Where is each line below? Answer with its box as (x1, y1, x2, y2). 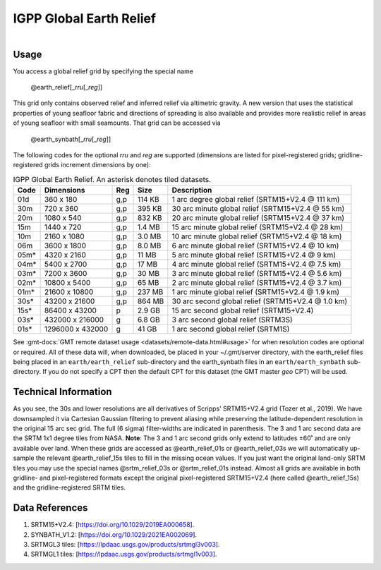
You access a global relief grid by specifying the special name (13, 67, 194, 75)
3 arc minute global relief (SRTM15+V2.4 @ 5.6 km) (171, 269, 342, 279)
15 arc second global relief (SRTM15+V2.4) (171, 305, 314, 315)
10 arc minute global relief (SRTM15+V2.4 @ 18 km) (171, 231, 342, 241)
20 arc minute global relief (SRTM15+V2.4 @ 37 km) (171, 213, 345, 223)
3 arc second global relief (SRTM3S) (171, 315, 293, 325)
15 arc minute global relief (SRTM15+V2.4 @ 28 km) (171, 222, 344, 232)
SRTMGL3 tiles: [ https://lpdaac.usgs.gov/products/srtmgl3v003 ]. (30, 540, 220, 549)
